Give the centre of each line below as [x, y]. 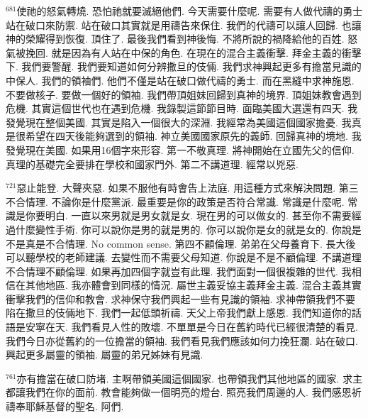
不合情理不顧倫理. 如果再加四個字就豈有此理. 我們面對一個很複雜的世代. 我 [179, 271]
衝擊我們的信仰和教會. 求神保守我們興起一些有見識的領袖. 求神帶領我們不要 [181, 298]
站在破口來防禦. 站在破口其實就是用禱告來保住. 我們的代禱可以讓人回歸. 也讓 [184, 24]
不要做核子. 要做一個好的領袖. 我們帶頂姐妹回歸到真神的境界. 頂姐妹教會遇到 [184, 94]
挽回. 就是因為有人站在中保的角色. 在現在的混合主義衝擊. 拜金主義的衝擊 [193, 52]
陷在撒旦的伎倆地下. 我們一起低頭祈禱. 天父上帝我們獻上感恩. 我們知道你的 [179, 313]
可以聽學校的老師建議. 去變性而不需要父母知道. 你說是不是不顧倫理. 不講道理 [184, 257]
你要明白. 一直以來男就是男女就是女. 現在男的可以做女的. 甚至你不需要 [188, 215]
